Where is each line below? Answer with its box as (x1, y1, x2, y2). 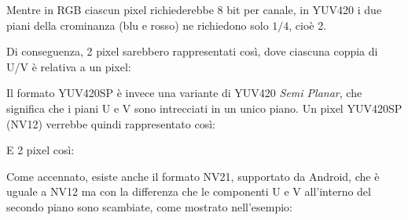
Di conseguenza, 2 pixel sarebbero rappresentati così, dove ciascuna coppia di (6, 43, 378, 60)
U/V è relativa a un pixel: (6, 58, 131, 74)
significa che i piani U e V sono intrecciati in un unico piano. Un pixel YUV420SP (6, 99, 402, 116)
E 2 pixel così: (6, 142, 75, 158)
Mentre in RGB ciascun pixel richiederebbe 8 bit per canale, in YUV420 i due (6, 2, 382, 17)
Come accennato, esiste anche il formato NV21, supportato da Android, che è (6, 168, 380, 184)
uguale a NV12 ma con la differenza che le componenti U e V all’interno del (6, 183, 371, 200)
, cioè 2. (289, 16, 327, 33)
